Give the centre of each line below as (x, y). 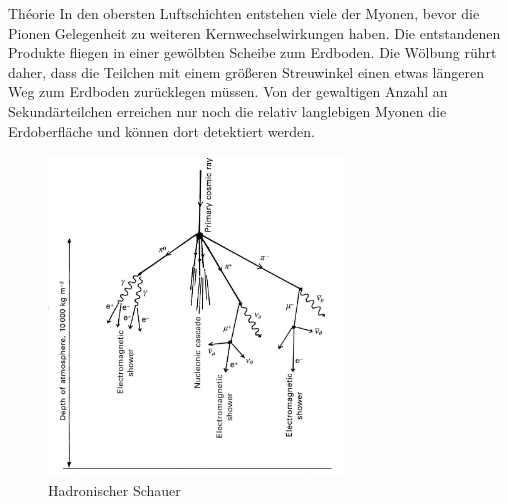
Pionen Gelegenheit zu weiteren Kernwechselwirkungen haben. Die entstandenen (254, 32)
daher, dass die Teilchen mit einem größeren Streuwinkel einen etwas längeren (246, 71)
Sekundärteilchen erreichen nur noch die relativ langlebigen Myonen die (227, 110)
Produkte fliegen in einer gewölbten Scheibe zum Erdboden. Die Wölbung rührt (252, 52)
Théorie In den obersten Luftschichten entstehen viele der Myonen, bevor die (244, 13)
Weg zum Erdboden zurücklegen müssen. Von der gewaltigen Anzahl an (228, 91)
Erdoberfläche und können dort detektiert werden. (161, 130)
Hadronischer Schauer (114, 489)
